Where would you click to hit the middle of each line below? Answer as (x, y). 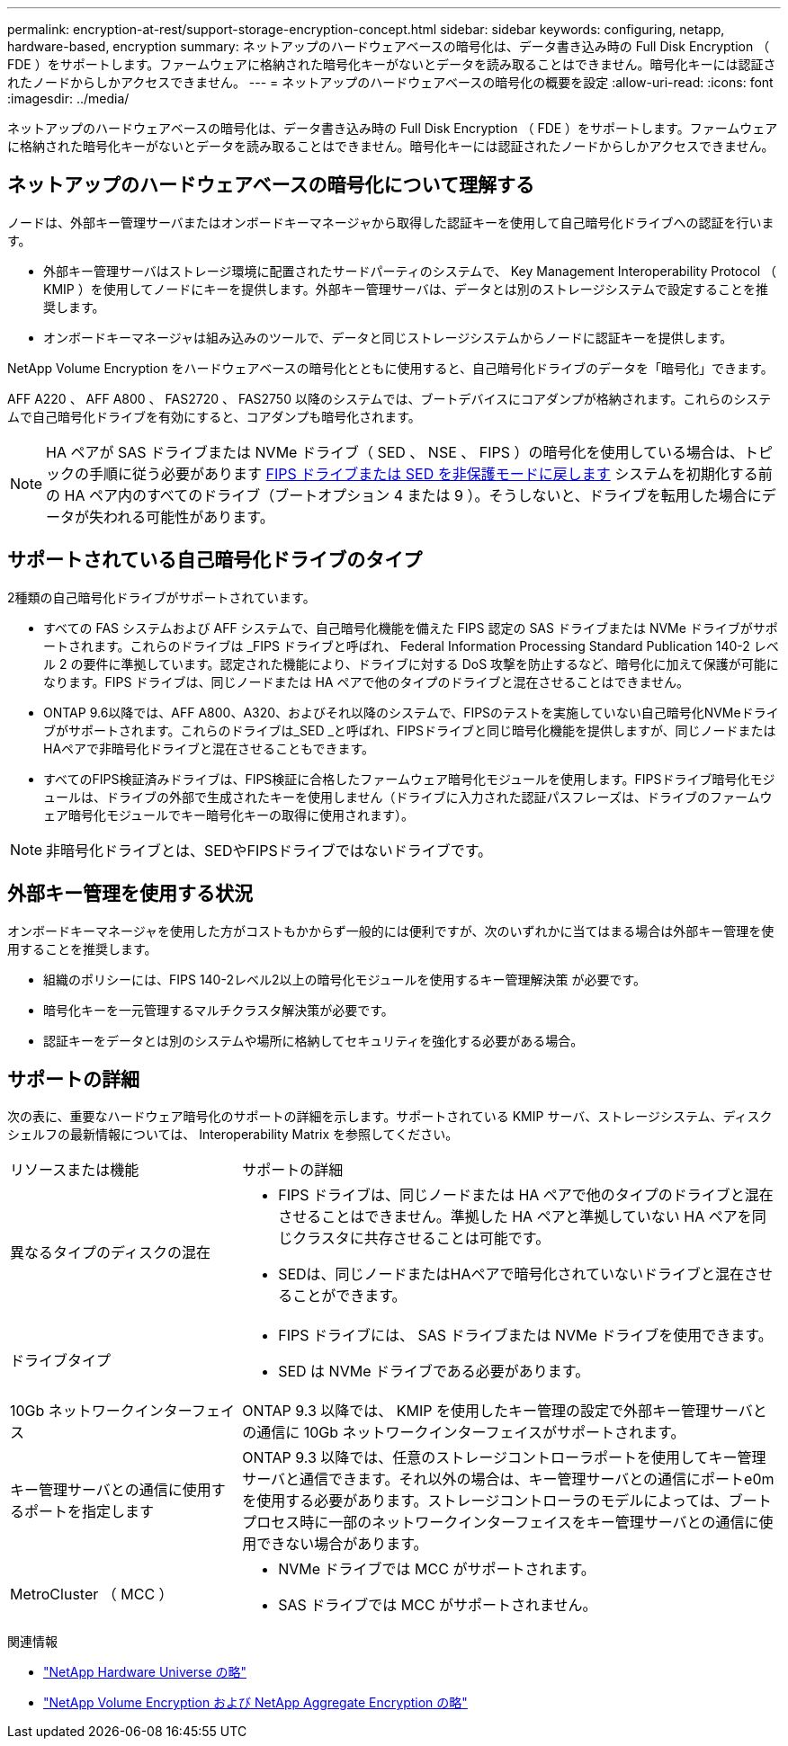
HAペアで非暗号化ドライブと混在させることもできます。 (209, 748)
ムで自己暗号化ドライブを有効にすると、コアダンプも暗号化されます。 (214, 416)
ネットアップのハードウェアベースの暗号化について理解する (271, 185)
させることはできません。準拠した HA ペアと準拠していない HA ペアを (515, 1217)
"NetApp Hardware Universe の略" (145, 1672)
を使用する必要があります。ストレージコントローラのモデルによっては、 (485, 1501)
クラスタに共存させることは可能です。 (421, 1238)
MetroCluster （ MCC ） (92, 1595)
